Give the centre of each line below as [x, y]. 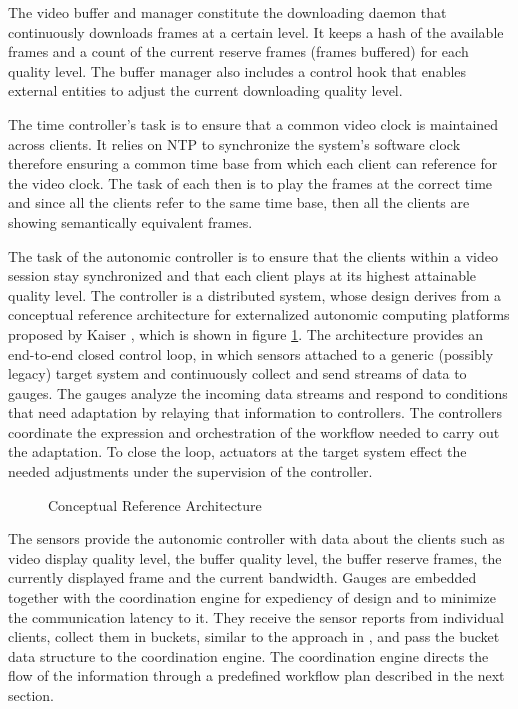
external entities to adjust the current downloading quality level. [205, 90]
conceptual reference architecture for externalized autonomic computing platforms [259, 314]
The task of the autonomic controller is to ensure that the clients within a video [253, 255]
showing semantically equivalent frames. [130, 221]
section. [31, 695]
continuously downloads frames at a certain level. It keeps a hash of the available [256, 31]
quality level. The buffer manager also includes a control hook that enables [237, 70]
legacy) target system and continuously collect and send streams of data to [237, 373]
